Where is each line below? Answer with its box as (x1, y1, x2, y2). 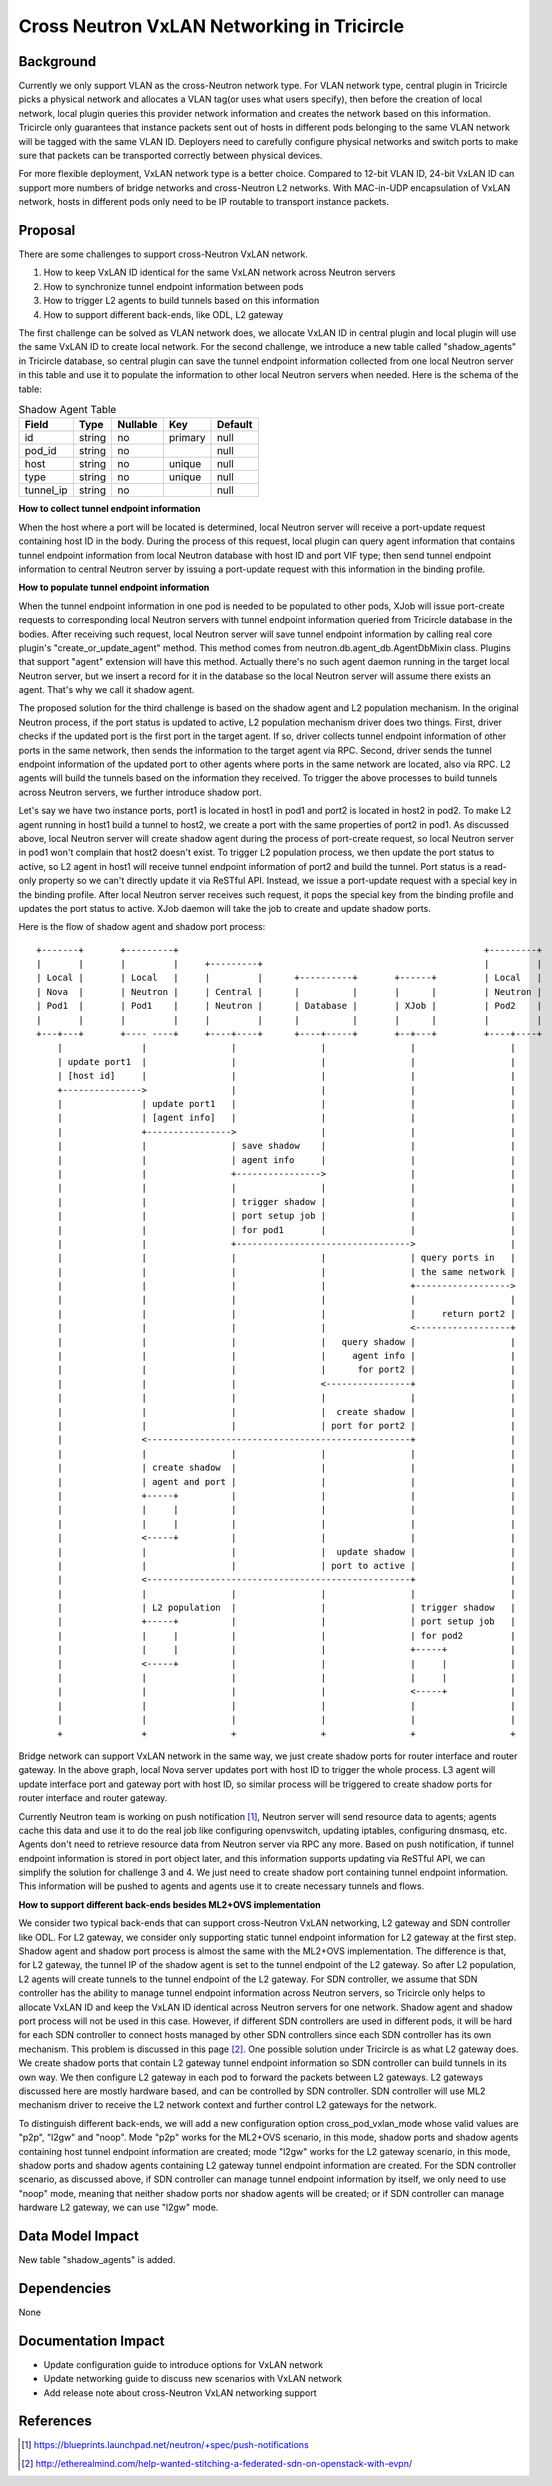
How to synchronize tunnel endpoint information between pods (43, 280, 304, 292)
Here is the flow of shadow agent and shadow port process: (18, 921, 266, 933)
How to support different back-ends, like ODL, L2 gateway (43, 308, 284, 320)
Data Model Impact (18, 2227, 139, 2244)
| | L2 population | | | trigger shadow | (56, 1602, 517, 1614)
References (18, 2413, 92, 2430)
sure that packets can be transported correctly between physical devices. (18, 150, 323, 162)
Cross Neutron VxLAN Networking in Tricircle (18, 15, 405, 37)
